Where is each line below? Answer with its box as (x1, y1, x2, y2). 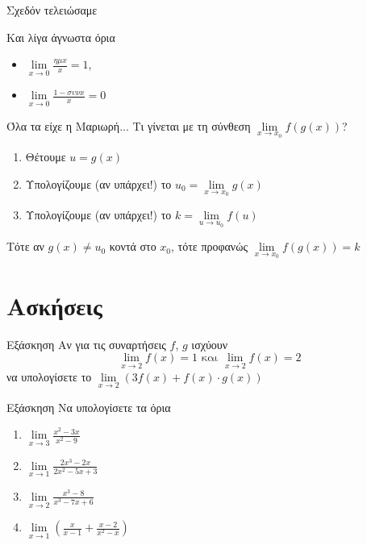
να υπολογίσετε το (6, 368, 92, 385)
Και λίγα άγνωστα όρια (6, 28, 115, 45)
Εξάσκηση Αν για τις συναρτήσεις (6, 335, 166, 352)
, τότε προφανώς (171, 238, 248, 255)
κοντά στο (109, 238, 156, 255)
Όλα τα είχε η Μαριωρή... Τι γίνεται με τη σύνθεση (6, 117, 251, 134)
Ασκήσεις (6, 289, 102, 322)
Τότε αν (6, 238, 44, 255)
